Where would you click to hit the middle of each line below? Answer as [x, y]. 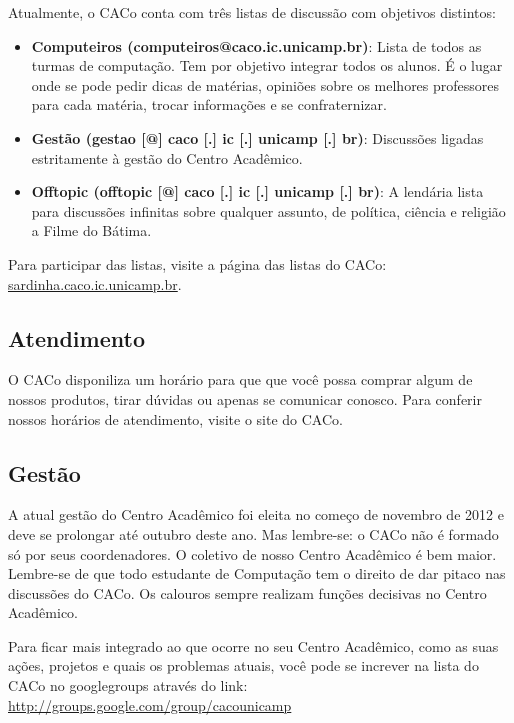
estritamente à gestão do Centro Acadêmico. [167, 157]
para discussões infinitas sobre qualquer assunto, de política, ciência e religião [268, 210]
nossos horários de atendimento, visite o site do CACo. [175, 418]
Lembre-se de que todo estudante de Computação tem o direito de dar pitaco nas [257, 573]
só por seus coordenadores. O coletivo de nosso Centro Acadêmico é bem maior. [252, 553]
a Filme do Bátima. [91, 230]
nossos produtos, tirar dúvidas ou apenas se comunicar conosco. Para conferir [245, 398]
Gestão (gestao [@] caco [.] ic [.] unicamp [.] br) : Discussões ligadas [257, 137]
